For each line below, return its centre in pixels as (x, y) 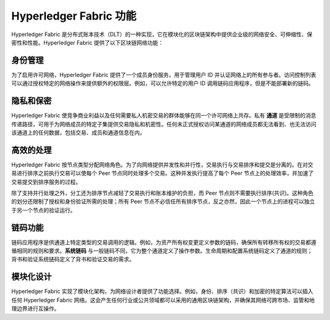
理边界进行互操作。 (35, 308)
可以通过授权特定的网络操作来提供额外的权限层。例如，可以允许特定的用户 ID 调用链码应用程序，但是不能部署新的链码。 (163, 83)
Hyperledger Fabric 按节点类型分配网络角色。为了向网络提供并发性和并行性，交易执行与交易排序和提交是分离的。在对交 (162, 165)
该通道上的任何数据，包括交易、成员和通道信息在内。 (78, 132)
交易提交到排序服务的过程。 (46, 182)
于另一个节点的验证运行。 (43, 210)
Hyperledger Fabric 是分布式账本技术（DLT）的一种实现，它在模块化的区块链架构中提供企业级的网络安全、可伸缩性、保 (162, 34)
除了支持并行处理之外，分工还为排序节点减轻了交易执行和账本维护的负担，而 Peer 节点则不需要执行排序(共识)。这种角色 (163, 193)
